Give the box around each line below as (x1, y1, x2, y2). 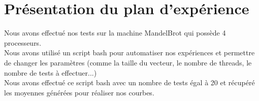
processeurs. (4, 37, 42, 48)
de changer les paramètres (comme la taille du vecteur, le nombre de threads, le (4, 57, 252, 68)
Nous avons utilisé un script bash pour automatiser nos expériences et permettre (4, 47, 255, 58)
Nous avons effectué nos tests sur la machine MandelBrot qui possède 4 (4, 27, 226, 38)
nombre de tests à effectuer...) (4, 67, 97, 78)
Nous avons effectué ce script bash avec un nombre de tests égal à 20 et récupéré (4, 77, 255, 88)
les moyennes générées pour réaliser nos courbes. (4, 87, 154, 97)
